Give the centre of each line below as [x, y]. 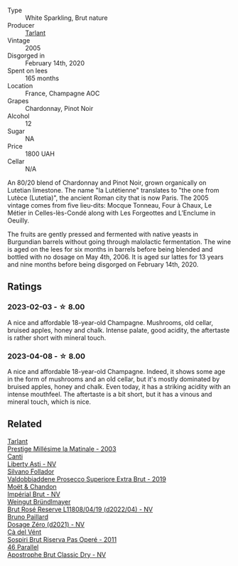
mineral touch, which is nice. [49, 402]
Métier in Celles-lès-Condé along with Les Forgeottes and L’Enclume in [112, 213]
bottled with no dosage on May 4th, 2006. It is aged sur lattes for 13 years [115, 257]
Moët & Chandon [32, 486]
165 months [42, 78]
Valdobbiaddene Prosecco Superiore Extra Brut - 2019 [87, 479]
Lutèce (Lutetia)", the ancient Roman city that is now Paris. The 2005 [108, 198]
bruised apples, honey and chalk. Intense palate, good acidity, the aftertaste [119, 330]
